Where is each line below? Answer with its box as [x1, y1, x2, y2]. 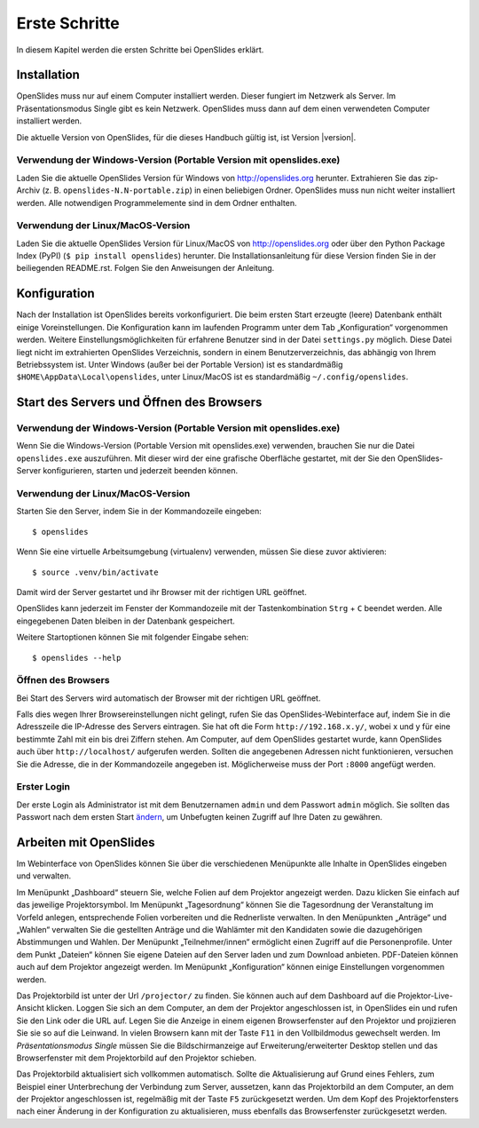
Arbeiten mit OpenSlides [16, 835, 155, 850]
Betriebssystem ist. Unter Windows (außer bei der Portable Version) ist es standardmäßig [16, 359, 343, 369]
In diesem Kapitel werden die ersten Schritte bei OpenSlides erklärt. [16, 44, 264, 55]
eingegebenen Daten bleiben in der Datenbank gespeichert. [16, 616, 235, 626]
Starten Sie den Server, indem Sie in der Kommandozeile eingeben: [16, 506, 262, 517]
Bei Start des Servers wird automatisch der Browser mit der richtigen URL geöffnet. [16, 693, 321, 703]
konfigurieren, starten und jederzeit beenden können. [43, 465, 239, 476]
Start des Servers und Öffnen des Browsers [16, 395, 263, 410]
